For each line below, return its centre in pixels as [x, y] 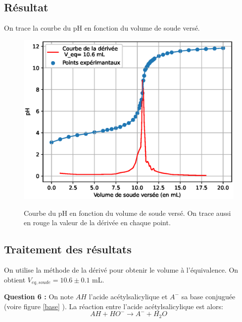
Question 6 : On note [39, 296]
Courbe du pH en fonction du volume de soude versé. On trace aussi [127, 213]
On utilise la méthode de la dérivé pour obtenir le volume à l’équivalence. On [121, 269]
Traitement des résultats [68, 249]
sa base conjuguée [208, 296]
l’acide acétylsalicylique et [128, 296]
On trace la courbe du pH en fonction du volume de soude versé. [102, 28]
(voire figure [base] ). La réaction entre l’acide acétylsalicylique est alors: [114, 306]
